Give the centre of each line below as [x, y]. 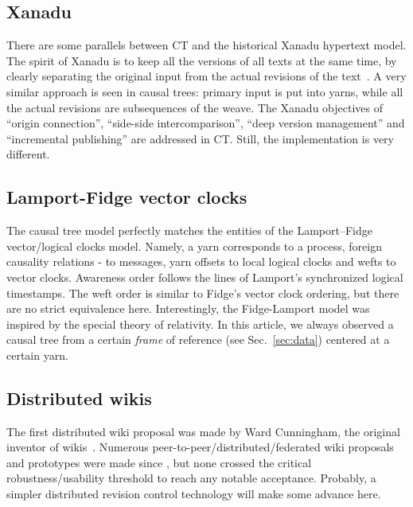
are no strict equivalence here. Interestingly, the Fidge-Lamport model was [188, 308]
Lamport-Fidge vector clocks [127, 197]
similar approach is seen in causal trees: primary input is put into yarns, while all [205, 91]
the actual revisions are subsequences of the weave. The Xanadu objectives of [195, 107]
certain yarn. [37, 355]
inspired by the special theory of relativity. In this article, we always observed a [200, 324]
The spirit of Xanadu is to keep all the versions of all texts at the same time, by [202, 60]
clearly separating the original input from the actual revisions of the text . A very [206, 76]
